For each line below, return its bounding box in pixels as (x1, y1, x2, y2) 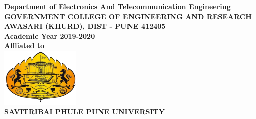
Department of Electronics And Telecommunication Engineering (4, 1, 231, 11)
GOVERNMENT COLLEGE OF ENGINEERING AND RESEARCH (4, 11, 252, 21)
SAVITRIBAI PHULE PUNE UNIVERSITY (4, 106, 165, 117)
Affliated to (4, 40, 45, 51)
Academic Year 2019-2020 (4, 30, 95, 41)
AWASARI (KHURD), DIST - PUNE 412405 (4, 21, 166, 31)
